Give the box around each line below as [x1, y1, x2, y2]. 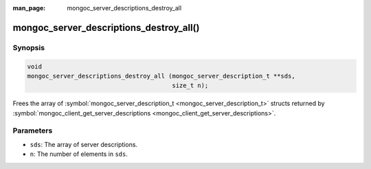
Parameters [12, 126, 53, 135]
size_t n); [172, 82, 209, 89]
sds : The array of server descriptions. [30, 140, 137, 148]
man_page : [12, 4, 46, 12]
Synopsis [12, 43, 45, 52]
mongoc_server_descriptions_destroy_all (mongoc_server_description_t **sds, [27, 72, 295, 80]
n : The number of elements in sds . [30, 150, 128, 158]
